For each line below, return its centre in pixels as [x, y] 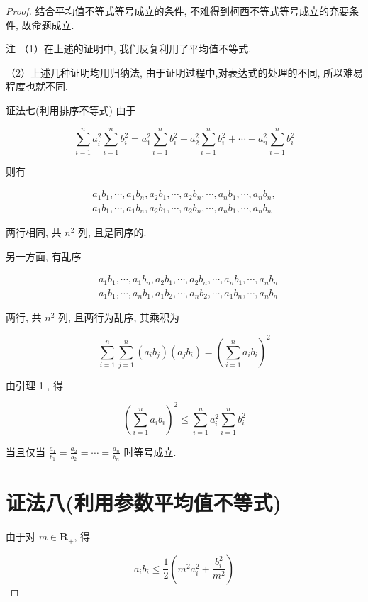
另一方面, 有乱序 [44, 256]
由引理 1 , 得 [34, 385]
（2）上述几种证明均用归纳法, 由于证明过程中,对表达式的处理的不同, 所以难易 [184, 72]
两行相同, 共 [34, 232]
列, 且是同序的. [112, 232]
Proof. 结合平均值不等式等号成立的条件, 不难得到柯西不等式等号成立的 [168, 11]
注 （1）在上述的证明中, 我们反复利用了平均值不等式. [129, 49]
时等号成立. [150, 451]
